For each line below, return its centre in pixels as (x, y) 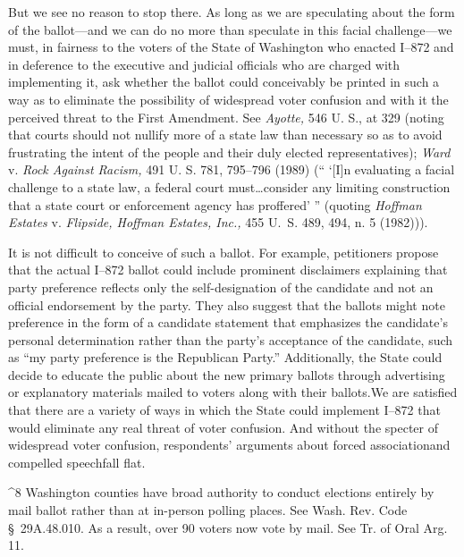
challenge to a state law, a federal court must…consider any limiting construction (229, 186)
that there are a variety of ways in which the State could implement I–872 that (224, 410)
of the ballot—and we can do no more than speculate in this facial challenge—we (230, 29)
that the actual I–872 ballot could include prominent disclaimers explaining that (228, 270)
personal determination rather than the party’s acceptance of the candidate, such (231, 339)
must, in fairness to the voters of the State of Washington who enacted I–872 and (231, 47)
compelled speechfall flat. (77, 462)
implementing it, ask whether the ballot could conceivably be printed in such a (224, 82)
